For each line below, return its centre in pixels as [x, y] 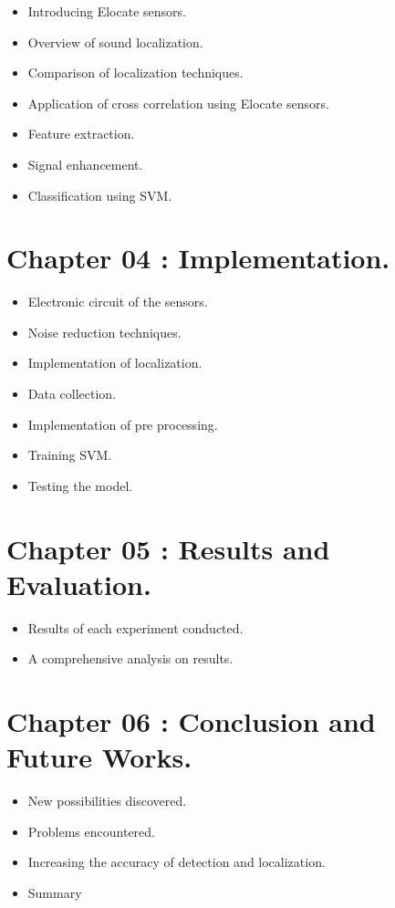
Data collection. [72, 394]
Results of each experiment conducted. [135, 627]
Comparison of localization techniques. [135, 73]
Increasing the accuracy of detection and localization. [177, 862]
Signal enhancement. [85, 164]
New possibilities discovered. [107, 801]
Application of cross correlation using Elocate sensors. [178, 103]
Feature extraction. [81, 134]
